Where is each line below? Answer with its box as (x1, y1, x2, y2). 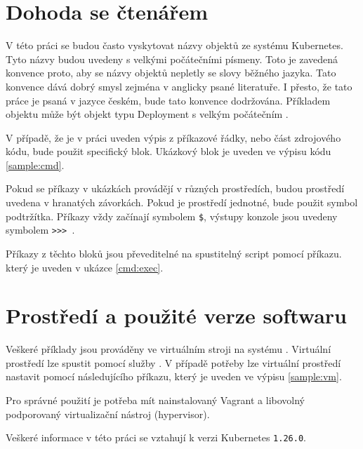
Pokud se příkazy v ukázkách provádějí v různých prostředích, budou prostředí (6, 181, 345, 196)
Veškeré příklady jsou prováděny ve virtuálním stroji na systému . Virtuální (6, 342, 331, 356)
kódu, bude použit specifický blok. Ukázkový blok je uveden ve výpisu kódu (6, 144, 331, 159)
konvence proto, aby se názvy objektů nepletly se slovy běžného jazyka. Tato (6, 65, 336, 80)
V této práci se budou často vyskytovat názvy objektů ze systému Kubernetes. (6, 38, 343, 53)
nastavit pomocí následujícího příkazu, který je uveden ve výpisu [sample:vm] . (6, 369, 342, 384)
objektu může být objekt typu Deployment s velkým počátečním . (6, 107, 289, 121)
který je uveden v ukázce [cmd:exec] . (6, 260, 164, 274)
